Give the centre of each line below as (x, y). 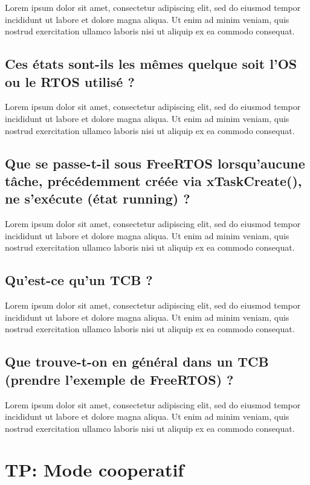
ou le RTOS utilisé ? (70, 81)
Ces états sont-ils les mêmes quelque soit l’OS (151, 64)
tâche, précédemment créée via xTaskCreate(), (153, 180)
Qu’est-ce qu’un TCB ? (79, 280)
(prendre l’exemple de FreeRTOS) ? (119, 379)
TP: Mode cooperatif (95, 470)
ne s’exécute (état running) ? (98, 198)
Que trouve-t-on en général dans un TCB (137, 361)
